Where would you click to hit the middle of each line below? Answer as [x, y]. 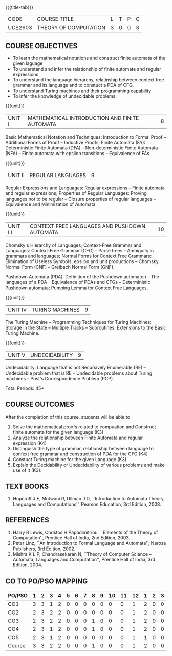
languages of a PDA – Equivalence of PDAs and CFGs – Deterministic [78, 282]
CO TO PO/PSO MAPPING [47, 581]
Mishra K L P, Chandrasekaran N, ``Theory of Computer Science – [82, 554]
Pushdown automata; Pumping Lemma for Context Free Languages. [77, 288]
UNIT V [17, 355]
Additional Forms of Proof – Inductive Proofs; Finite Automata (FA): [76, 143]
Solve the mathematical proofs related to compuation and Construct [84, 427]
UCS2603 [20, 28]
